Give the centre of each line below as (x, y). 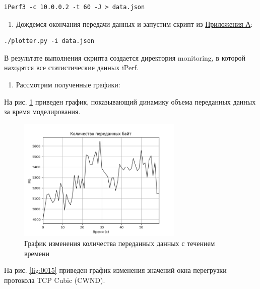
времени (37, 253)
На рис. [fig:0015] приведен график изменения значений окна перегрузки (115, 270)
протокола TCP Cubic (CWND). (55, 280)
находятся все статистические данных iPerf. (71, 67)
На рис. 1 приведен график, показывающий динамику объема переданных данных (130, 101)
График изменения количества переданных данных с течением (120, 243)
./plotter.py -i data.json (49, 41)
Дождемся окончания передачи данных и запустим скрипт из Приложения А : (134, 23)
